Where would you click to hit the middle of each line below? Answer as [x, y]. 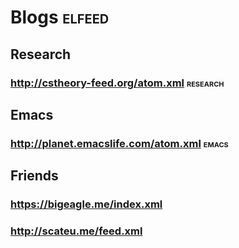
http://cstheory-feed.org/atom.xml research [117, 83]
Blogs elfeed [60, 17]
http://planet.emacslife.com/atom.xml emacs [119, 143]
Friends [34, 176]
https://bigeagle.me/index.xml [86, 204]
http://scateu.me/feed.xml [76, 231]
